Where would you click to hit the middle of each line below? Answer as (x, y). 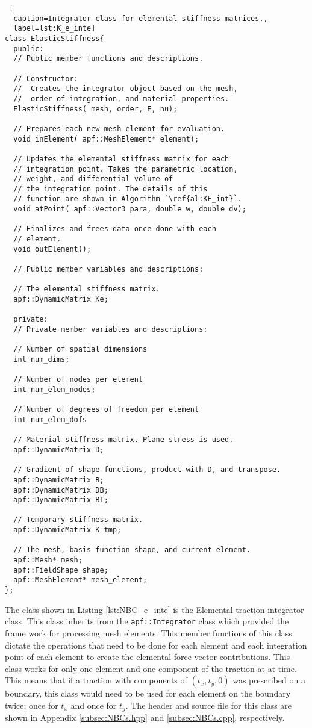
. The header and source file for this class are (209, 705)
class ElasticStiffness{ (55, 38)
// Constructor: (46, 79)
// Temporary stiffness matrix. (78, 520)
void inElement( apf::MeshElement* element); (106, 139)
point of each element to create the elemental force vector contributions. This (148, 657)
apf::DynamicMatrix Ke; (61, 300)
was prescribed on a (269, 680)
